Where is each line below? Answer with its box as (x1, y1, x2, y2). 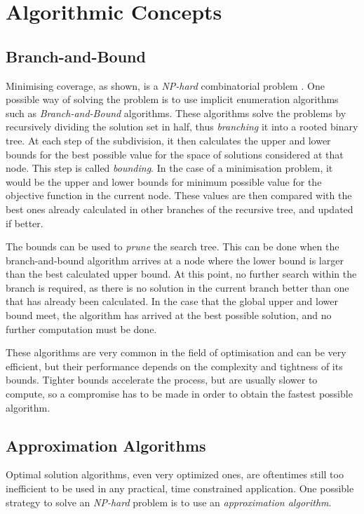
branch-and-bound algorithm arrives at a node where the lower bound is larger (6, 252, 344, 267)
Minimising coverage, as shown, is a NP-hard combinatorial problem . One (6, 78, 325, 93)
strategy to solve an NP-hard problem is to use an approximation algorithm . (6, 494, 332, 509)
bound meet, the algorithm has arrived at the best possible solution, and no (6, 308, 332, 323)
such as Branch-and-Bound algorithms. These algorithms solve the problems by (6, 105, 346, 120)
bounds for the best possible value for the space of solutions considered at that (6, 147, 344, 161)
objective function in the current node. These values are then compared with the (6, 188, 352, 203)
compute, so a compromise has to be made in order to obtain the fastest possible (6, 386, 353, 401)
